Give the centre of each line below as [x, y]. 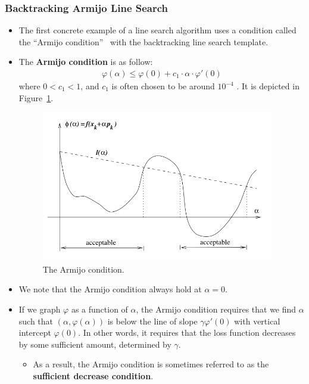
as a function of [99, 309]
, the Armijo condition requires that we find [216, 309]
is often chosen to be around [163, 86]
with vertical [257, 321]
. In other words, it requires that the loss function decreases [187, 333]
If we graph [40, 309]
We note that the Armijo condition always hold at [110, 289]
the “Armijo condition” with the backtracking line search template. [143, 41]
